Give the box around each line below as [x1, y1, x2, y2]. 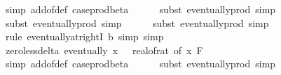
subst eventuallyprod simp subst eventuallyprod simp [5, 15, 269, 30]
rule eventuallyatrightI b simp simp [5, 29, 164, 44]
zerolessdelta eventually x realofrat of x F [5, 42, 203, 57]
